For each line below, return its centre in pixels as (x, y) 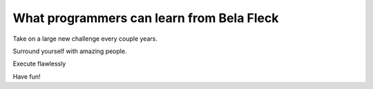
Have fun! (27, 77)
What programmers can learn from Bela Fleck (146, 18)
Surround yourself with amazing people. (70, 51)
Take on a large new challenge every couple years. (85, 39)
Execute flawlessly (39, 64)
